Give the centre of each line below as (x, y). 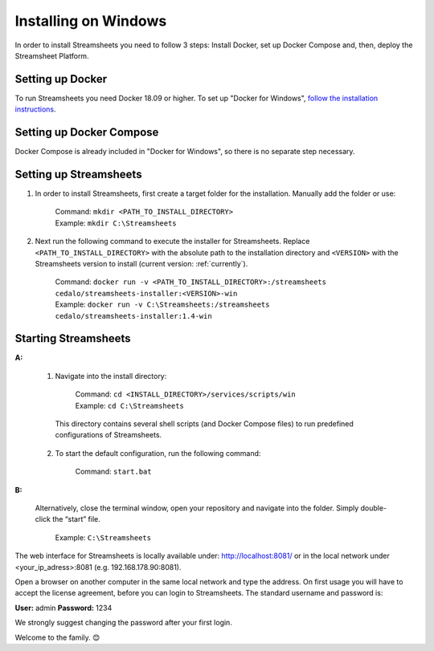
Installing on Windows (91, 21)
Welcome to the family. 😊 (57, 637)
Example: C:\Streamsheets (103, 537)
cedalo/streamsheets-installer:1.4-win (133, 316)
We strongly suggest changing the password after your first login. (123, 623)
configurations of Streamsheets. (108, 435)
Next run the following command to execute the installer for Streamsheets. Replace (172, 242)
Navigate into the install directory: (111, 376)
